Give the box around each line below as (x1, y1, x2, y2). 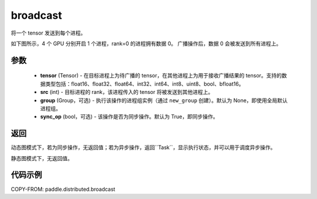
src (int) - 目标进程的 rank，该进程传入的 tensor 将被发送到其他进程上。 (40, 89, 214, 96)
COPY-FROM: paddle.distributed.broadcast (11, 185, 116, 193)
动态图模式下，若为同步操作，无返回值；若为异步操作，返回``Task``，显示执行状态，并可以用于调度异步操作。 (11, 144, 276, 151)
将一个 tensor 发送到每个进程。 (11, 29, 86, 36)
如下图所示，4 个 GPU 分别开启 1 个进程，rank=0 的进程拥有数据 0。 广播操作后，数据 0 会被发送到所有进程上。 (11, 40, 282, 47)
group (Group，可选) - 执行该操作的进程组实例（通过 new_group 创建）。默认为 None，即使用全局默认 (40, 97, 288, 104)
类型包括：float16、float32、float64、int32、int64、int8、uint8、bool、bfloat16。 (45, 80, 244, 87)
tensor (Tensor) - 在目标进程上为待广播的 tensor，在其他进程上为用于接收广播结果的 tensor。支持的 (40, 72, 282, 79)
